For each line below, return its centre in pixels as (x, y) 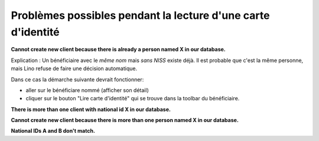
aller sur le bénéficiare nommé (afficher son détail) (87, 90)
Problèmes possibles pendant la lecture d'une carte (140, 15)
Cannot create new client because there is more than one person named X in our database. (125, 120)
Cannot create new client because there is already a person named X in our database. (118, 50)
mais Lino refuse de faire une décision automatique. (74, 68)
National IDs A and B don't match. (53, 131)
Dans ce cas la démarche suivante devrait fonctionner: (77, 79)
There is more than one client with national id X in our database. (91, 109)
